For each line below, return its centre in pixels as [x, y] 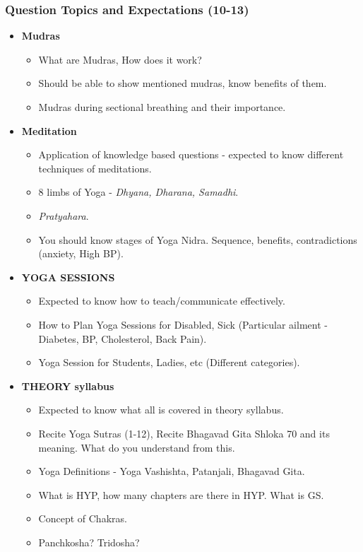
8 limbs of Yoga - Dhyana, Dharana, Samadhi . [138, 192]
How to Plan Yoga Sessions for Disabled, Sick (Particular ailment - [183, 324]
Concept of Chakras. [83, 518]
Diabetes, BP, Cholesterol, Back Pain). [123, 338]
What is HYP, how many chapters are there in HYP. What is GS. [181, 494]
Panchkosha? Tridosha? [89, 542]
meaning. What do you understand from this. [137, 447]
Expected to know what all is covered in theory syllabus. [161, 410]
